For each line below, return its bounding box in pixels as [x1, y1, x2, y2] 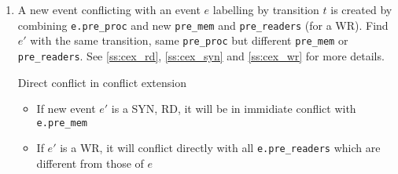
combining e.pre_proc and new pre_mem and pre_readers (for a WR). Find [17, 16, 389, 33]
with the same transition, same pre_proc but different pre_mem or [30, 32, 348, 49]
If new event [36, 100, 96, 117]
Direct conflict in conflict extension [17, 74, 186, 90]
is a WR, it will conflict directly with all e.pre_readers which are [60, 140, 381, 156]
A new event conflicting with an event [17, 2, 201, 17]
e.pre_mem [36, 117, 88, 129]
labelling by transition [212, 2, 319, 17]
